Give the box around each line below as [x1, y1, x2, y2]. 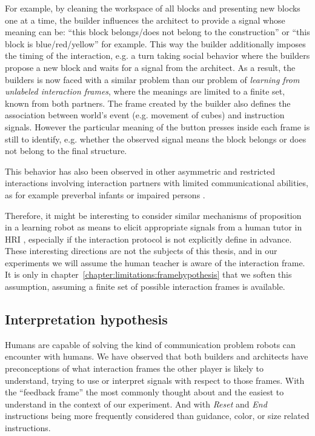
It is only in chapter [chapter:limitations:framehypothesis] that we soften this [5, 268, 292, 281]
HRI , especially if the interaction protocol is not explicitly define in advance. [5, 232, 292, 245]
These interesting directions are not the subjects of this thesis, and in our [5, 244, 277, 257]
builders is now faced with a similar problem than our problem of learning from [5, 73, 300, 86]
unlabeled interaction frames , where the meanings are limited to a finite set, [5, 85, 285, 98]
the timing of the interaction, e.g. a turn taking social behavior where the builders [5, 49, 310, 62]
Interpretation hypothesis [5, 310, 168, 329]
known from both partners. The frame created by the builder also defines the [5, 96, 291, 109]
